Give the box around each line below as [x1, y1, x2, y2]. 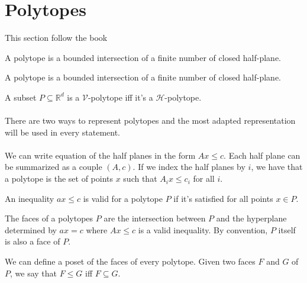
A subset [5, 91, 37, 103]
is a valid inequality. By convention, [138, 223, 268, 236]
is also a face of [5, 235, 60, 247]
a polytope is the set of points [5, 172, 114, 185]
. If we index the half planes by [133, 160, 245, 173]
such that [123, 172, 157, 185]
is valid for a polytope [83, 192, 163, 204]
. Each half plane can [224, 149, 300, 161]
